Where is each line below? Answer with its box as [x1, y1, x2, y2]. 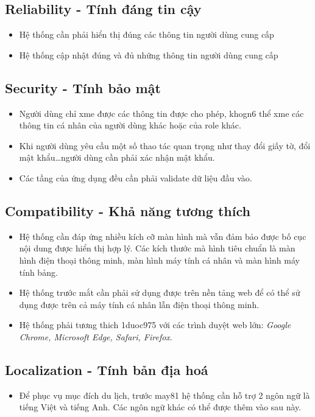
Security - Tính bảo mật [5, 78, 161, 97]
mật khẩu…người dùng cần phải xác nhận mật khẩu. [19, 151, 215, 164]
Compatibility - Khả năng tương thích [5, 201, 250, 220]
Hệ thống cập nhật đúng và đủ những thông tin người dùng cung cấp [19, 48, 278, 61]
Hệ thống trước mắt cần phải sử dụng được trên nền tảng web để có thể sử [19, 286, 300, 299]
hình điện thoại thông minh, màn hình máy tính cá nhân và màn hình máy [19, 253, 300, 266]
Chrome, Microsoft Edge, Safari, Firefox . [19, 330, 172, 343]
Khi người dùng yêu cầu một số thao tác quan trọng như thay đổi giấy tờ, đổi [19, 139, 311, 152]
